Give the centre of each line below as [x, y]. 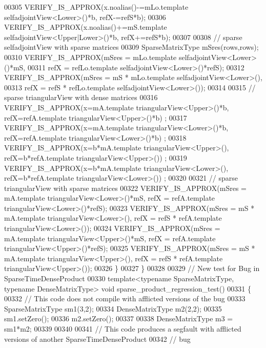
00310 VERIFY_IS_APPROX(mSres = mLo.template [90, 57]
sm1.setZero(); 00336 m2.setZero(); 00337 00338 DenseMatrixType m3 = [119, 318]
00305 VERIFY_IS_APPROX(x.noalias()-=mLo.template [96, 7]
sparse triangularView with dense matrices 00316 [81, 97]
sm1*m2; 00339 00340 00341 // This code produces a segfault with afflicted [123, 328]
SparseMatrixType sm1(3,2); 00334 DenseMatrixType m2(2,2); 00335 [113, 308]
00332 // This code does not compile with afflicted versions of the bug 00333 [125, 298]
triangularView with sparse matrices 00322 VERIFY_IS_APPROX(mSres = [126, 188]
